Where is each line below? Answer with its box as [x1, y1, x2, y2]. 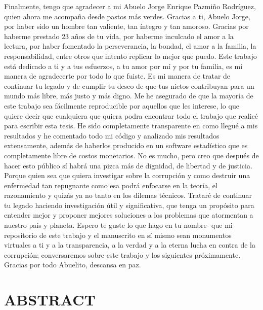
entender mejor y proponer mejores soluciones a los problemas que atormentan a [4, 210, 253, 220]
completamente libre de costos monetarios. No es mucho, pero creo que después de [4, 150, 259, 160]
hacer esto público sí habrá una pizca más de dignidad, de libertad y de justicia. [4, 160, 252, 170]
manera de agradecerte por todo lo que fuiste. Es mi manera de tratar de [4, 71, 231, 81]
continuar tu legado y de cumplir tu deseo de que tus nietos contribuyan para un [4, 80, 254, 91]
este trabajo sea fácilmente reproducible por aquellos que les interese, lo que [4, 100, 239, 111]
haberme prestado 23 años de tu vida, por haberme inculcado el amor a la [4, 30, 234, 41]
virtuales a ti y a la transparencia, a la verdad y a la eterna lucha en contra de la [4, 239, 255, 250]
